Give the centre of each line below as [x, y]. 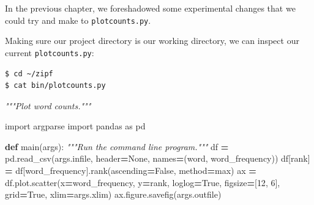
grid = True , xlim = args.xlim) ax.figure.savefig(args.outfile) [113, 194]
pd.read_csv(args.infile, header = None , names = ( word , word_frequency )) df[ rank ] [158, 158]
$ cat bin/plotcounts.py [55, 86]
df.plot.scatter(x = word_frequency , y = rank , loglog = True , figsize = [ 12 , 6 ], [143, 182]
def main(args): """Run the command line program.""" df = [117, 146]
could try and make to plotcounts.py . [78, 20]
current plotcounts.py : [50, 52]
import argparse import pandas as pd [75, 126]
